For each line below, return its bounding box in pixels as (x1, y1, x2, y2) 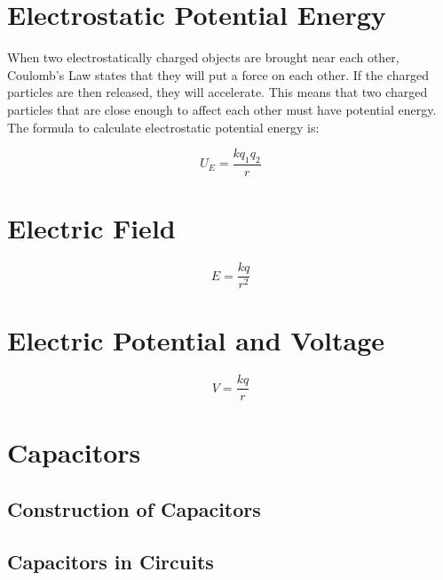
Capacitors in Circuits (7, 547, 214, 575)
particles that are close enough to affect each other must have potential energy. (7, 100, 437, 118)
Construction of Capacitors (7, 495, 261, 523)
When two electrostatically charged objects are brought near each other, (7, 48, 399, 67)
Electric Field (7, 210, 176, 246)
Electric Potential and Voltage (7, 322, 385, 358)
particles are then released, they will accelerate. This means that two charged (7, 83, 428, 101)
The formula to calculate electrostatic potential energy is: (7, 117, 320, 136)
